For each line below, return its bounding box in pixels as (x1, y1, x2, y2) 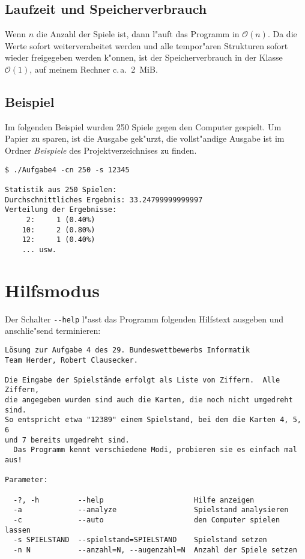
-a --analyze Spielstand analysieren (13, 506, 289, 515)
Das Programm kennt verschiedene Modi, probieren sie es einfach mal (13, 446, 297, 455)
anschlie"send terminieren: (5, 324, 101, 337)
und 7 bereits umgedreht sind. (5, 435, 130, 444)
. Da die (267, 28, 297, 40)
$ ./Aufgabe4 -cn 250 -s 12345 (5, 165, 130, 174)
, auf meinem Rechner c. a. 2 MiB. (29, 62, 158, 75)
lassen (5, 525, 31, 534)
